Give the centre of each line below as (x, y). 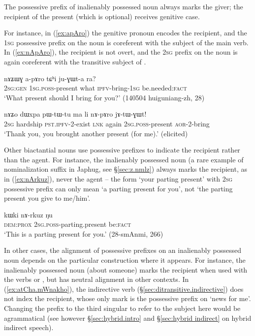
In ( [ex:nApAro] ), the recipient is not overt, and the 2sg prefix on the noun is (121, 52)
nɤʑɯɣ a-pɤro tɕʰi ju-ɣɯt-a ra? (50, 78)
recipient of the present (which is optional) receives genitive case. (102, 16)
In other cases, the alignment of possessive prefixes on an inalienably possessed (123, 250)
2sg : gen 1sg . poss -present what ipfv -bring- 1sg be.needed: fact (96, 88)
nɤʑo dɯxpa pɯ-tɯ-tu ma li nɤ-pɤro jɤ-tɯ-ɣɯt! (75, 114)
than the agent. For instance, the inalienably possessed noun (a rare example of (124, 159)
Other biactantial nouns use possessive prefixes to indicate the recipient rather (122, 150)
